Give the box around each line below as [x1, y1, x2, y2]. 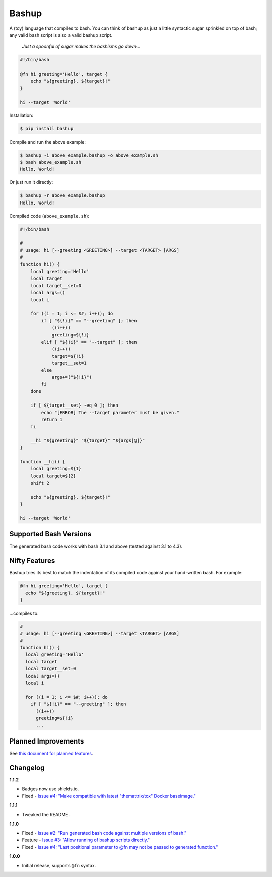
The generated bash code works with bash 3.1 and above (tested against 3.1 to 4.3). [9, 543, 183, 549]
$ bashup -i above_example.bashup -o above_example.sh [20, 152, 158, 158]
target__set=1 [51, 360, 87, 366]
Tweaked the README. [22, 812, 70, 818]
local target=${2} [30, 473, 76, 479]
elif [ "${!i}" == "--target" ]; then [41, 339, 137, 345]
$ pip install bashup [20, 126, 74, 131]
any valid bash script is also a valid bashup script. [9, 32, 113, 38]
